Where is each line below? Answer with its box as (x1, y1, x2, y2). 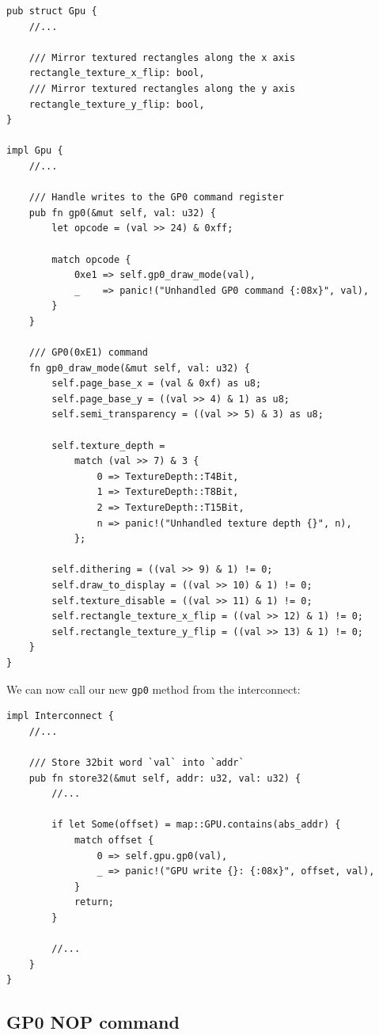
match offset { (74, 834, 154, 846)
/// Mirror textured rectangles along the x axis (28, 51, 296, 63)
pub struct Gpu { (6, 6, 97, 17)
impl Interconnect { (6, 710, 115, 722)
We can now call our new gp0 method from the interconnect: (6, 680, 301, 697)
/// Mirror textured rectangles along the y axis (28, 82, 296, 94)
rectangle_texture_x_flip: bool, (28, 67, 205, 79)
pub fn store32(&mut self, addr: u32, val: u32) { (28, 772, 301, 784)
